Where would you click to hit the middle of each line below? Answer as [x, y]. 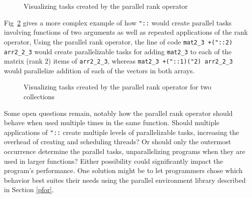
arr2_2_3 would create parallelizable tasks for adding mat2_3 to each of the [118, 51]
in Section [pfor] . [29, 189]
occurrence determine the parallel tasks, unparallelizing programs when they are [125, 151]
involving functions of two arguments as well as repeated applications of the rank [126, 32]
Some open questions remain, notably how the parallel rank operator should [118, 113]
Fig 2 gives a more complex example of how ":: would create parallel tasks [118, 22]
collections [39, 96]
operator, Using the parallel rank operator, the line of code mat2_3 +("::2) [118, 41]
